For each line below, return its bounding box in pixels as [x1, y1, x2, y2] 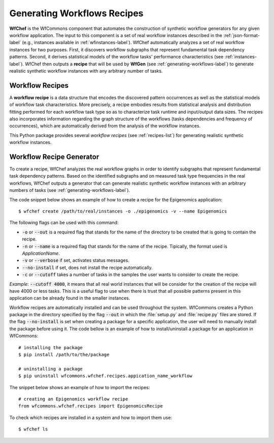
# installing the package [18, 345, 83, 350]
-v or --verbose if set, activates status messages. [22, 257, 129, 263]
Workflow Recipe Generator [9, 152, 99, 161]
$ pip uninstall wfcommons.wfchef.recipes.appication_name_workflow [18, 373, 192, 379]
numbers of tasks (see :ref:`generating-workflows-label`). [9, 187, 130, 193]
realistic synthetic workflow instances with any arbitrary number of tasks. [9, 67, 163, 74]
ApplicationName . [22, 250, 60, 256]
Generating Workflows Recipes [9, 8, 144, 19]
